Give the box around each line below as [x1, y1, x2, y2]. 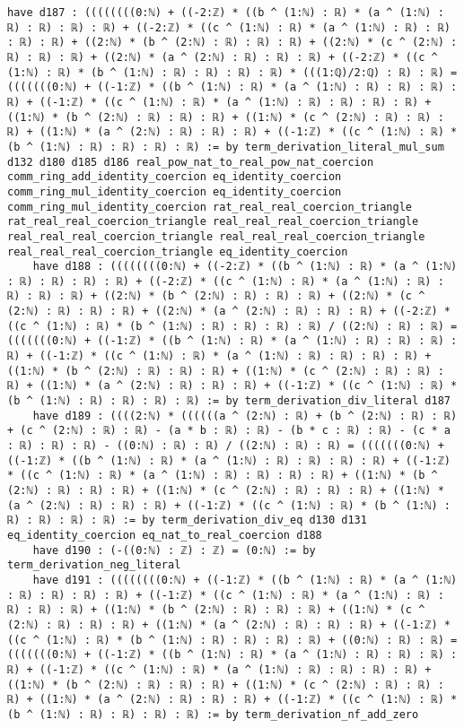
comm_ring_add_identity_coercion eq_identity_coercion [7, 170, 342, 184]
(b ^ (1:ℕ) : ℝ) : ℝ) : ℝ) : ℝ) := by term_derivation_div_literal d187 [7, 394, 451, 408]
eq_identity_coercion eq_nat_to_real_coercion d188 [7, 528, 322, 542]
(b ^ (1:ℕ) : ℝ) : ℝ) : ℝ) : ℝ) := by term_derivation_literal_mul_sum [7, 140, 444, 153]
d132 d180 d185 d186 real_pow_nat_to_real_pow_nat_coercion [7, 155, 374, 169]
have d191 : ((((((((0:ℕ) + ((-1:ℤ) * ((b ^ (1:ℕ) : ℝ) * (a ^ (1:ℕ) [32, 573, 458, 586]
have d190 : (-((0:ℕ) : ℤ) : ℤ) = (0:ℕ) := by [32, 543, 316, 557]
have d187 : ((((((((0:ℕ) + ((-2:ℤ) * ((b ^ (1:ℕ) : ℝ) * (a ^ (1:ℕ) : [7, 6, 444, 19]
